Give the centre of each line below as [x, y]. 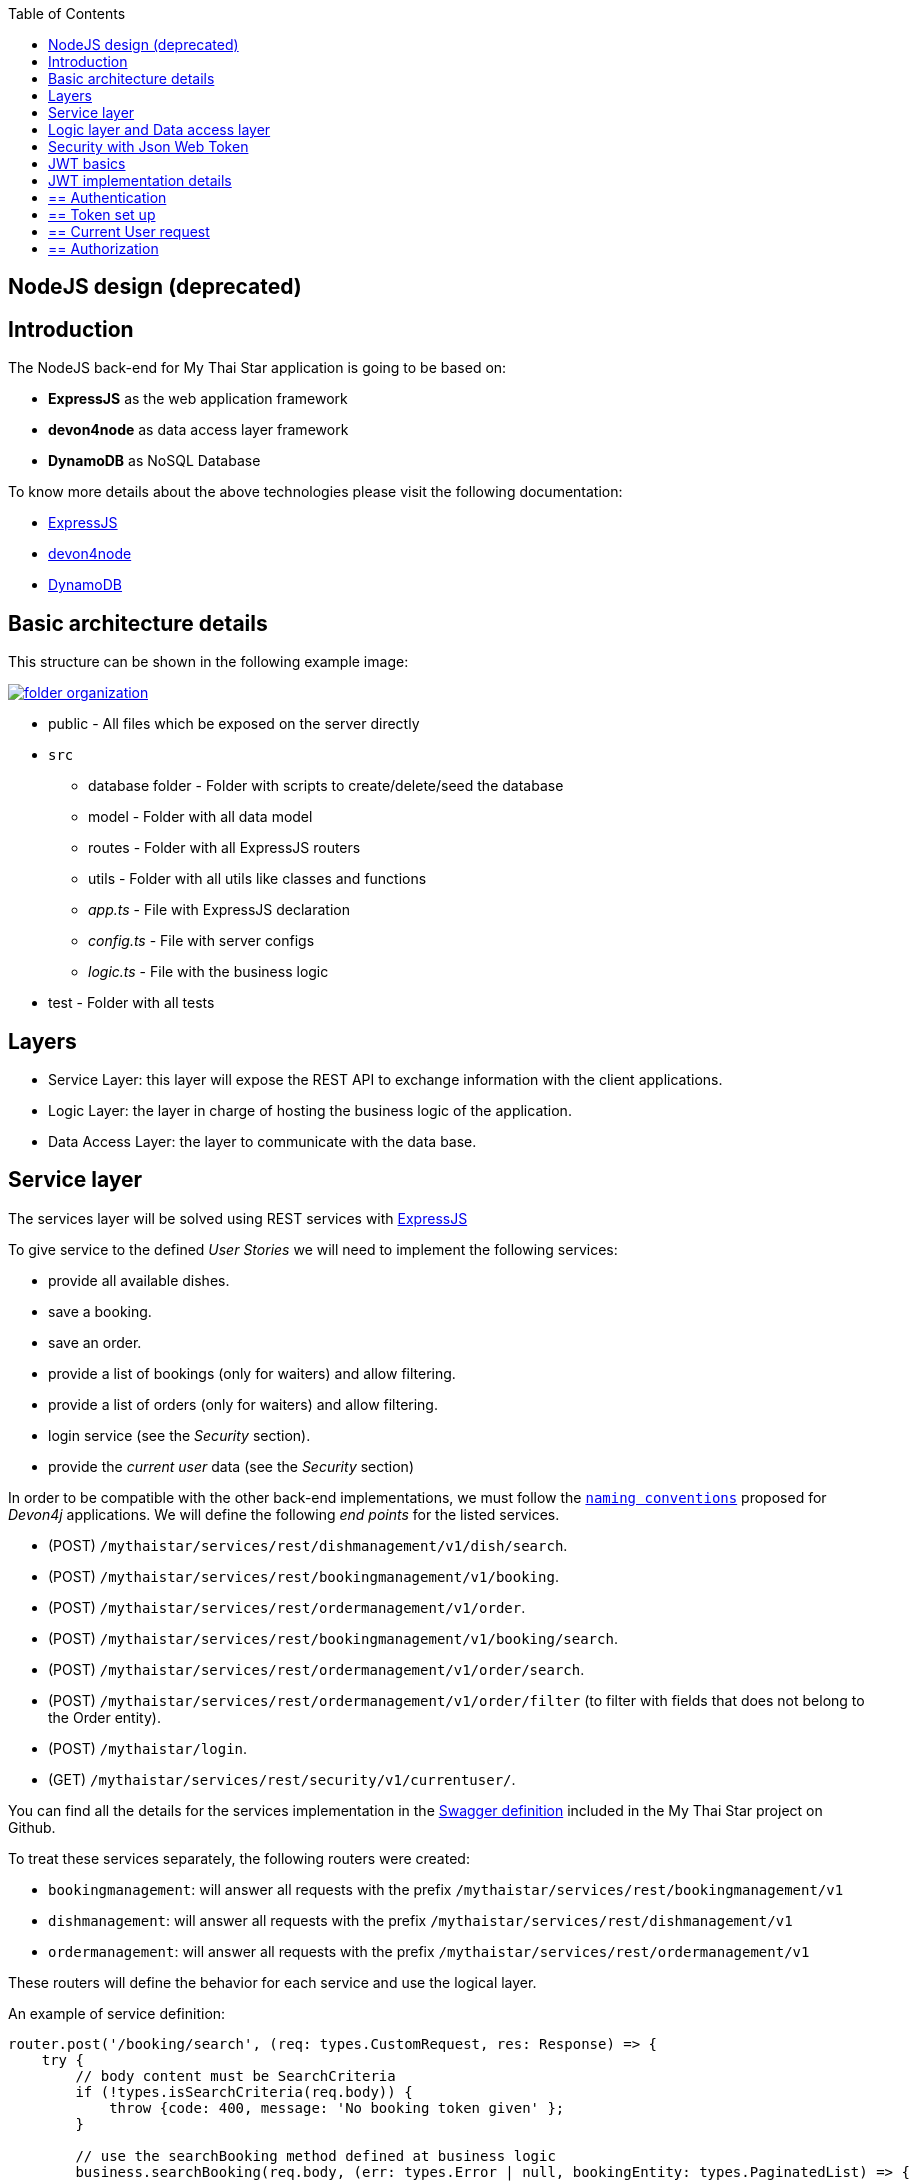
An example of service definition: [117, 2013]
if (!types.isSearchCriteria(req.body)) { [244, 2091]
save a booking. [100, 1311]
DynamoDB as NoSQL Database [154, 461]
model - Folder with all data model [200, 817]
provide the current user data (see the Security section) [231, 1466]
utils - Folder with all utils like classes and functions [257, 879]
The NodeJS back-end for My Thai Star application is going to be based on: [257, 368]
